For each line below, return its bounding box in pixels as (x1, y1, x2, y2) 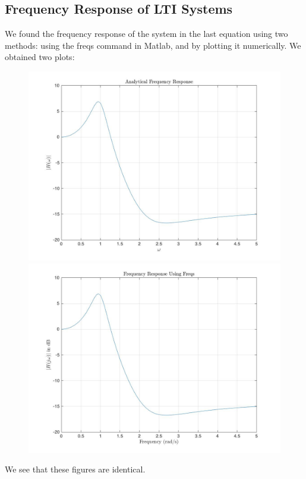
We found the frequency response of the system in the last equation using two (5, 27, 288, 40)
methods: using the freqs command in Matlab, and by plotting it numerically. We (5, 39, 301, 51)
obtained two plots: (5, 51, 75, 63)
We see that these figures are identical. (5, 463, 146, 475)
